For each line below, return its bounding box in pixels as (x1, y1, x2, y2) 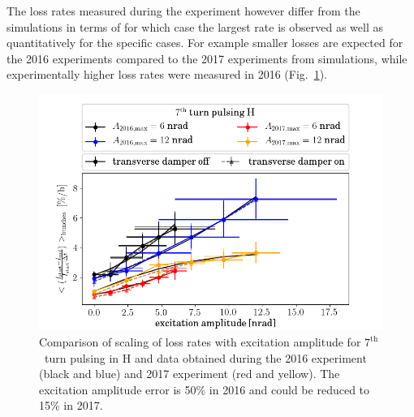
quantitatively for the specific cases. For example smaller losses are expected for (6, 34, 403, 51)
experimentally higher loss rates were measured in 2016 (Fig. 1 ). (6, 66, 328, 83)
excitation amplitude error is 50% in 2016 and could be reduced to (39, 380, 370, 398)
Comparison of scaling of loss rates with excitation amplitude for (39, 333, 361, 350)
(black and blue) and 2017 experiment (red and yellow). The (39, 365, 340, 382)
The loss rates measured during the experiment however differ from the (6, 2, 360, 19)
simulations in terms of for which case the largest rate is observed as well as (6, 18, 383, 35)
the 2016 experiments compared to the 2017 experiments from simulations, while (6, 49, 408, 67)
